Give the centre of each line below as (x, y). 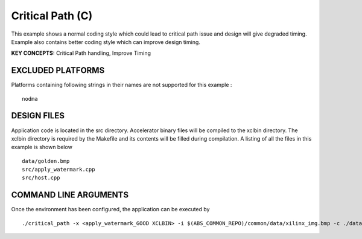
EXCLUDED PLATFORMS (58, 70)
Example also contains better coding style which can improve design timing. (106, 42)
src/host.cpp (41, 178)
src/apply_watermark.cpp (59, 170)
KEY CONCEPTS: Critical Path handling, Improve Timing (81, 53)
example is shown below (42, 147)
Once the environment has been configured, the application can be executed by (110, 209)
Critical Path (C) (52, 16)
